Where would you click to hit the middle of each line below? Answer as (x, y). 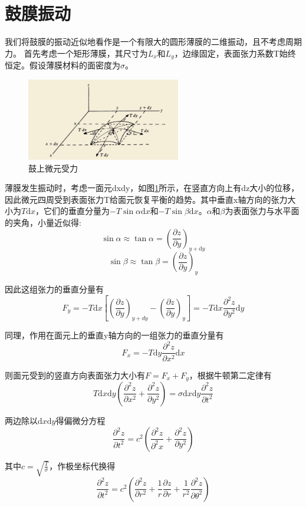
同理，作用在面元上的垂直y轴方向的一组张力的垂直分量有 (114, 335)
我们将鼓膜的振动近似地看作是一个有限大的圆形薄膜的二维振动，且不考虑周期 (153, 42)
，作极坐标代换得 (82, 465)
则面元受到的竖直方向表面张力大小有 (75, 375)
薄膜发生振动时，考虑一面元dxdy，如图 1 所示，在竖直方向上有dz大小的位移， (152, 188)
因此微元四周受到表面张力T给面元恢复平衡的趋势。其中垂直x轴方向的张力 (146, 199)
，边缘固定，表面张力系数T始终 (235, 53)
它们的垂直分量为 (76, 211)
